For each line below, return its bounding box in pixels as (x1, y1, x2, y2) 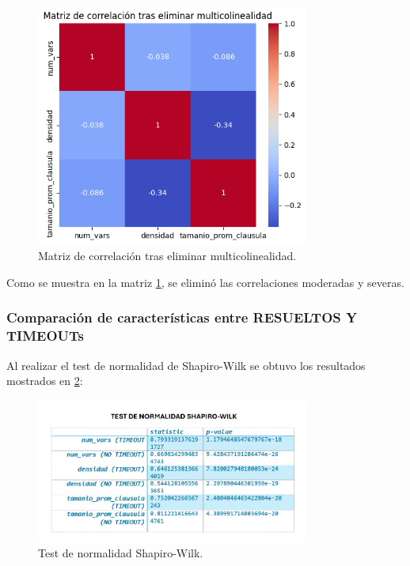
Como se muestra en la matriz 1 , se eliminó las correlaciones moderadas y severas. (6, 274, 404, 290)
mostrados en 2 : (6, 372, 83, 389)
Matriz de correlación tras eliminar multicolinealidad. (38, 247, 297, 264)
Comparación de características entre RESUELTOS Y (6, 308, 358, 327)
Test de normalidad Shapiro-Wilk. (38, 545, 203, 561)
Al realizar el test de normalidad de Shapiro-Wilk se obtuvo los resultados (6, 357, 366, 373)
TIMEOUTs (6, 326, 85, 345)
